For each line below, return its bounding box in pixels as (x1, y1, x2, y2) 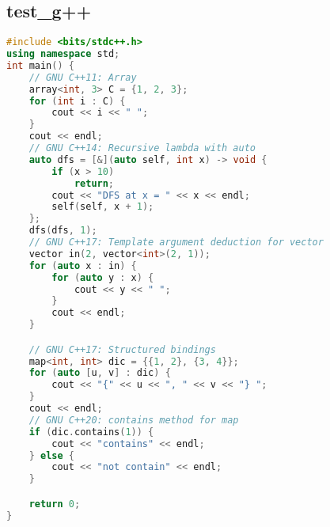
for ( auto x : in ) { (28, 260, 137, 271)
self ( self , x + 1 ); (51, 201, 154, 213)
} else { (28, 449, 74, 461)
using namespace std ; (6, 48, 120, 60)
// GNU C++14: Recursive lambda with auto (28, 142, 256, 154)
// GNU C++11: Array (28, 71, 137, 83)
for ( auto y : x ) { (51, 271, 154, 283)
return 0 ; (28, 498, 81, 510)
